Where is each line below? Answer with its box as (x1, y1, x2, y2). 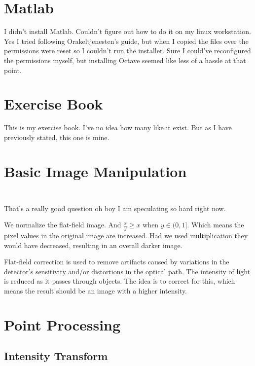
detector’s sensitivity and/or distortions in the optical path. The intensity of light (4, 266, 251, 276)
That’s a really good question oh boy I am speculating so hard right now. (4, 203, 226, 213)
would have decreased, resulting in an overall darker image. (4, 240, 182, 250)
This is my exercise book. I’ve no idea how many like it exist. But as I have (4, 122, 232, 133)
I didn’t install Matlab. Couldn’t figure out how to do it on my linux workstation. (4, 26, 251, 37)
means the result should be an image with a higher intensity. (4, 286, 187, 296)
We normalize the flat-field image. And (4, 220, 121, 230)
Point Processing (4, 314, 121, 334)
